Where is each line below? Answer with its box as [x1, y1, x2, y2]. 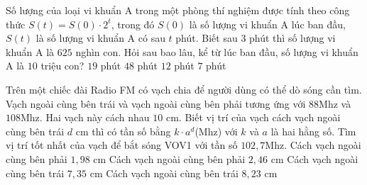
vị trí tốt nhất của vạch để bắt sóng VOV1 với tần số [6, 138, 238, 152]
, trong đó [111, 16, 155, 31]
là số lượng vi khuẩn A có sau [35, 30, 165, 45]
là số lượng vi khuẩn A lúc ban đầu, [189, 16, 346, 31]
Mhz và [319, 96, 351, 111]
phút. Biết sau [175, 30, 238, 45]
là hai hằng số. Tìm [270, 123, 356, 138]
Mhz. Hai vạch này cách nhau [21, 110, 150, 125]
